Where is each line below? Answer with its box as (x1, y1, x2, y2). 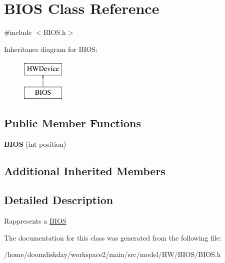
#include (4, 27, 32, 37)
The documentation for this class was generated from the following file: (4, 232, 221, 243)
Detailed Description (4, 192, 113, 208)
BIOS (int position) (4, 138, 66, 149)
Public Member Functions (4, 115, 141, 130)
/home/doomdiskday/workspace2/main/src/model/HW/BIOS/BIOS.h (4, 249, 221, 260)
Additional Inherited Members (4, 163, 165, 178)
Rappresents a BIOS (4, 216, 66, 226)
